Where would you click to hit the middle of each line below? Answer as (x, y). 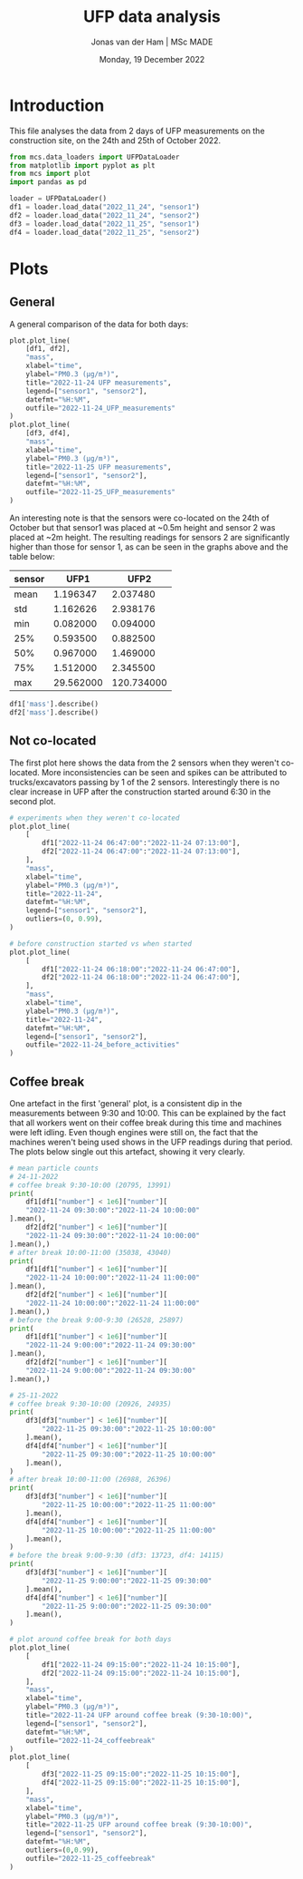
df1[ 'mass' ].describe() (54, 705)
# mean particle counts (54, 1168)
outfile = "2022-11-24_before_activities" (103, 1045)
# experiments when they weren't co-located (95, 818)
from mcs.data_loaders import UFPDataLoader (95, 157)
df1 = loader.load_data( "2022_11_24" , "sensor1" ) (105, 207)
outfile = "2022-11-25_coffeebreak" (90, 1858)
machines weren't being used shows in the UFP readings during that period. (151, 1142)
